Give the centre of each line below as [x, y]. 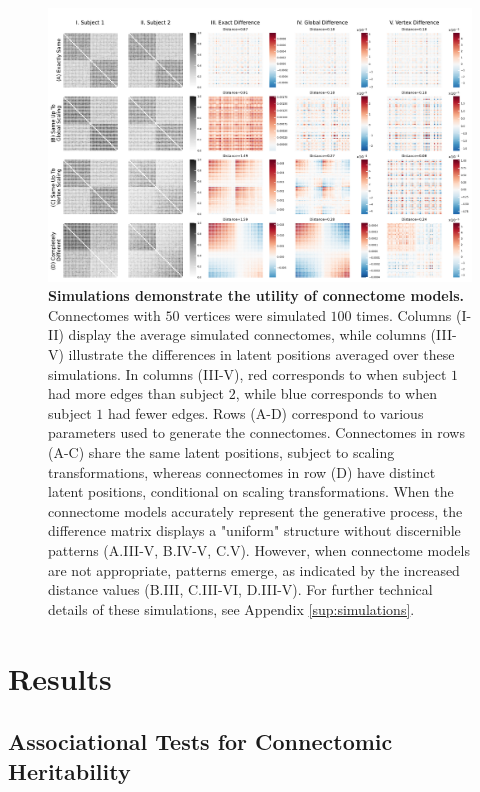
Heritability [69, 770]
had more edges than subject [136, 393]
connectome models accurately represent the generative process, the [255, 510]
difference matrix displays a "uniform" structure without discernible [254, 530]
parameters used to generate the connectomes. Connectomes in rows [256, 432]
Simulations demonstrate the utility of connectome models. [256, 295]
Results [60, 677]
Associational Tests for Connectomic [200, 741]
